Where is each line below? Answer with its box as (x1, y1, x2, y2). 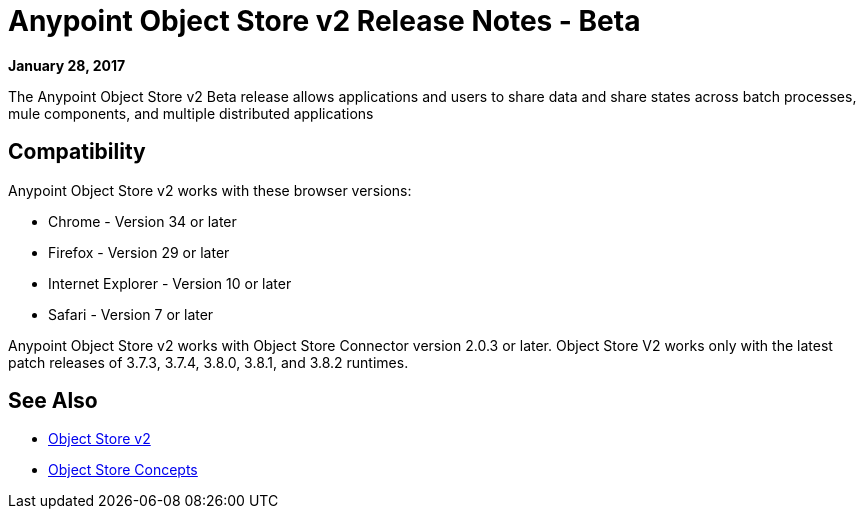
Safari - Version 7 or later (48, 305, 214, 323)
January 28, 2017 (8, 56, 126, 74)
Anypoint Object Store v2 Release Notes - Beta (8, 4, 641, 38)
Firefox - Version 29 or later (48, 243, 230, 261)
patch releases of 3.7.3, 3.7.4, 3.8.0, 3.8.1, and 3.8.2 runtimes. (8, 353, 409, 371)
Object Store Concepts (48, 461, 198, 479)
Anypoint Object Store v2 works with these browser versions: (8, 181, 412, 199)
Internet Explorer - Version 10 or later (48, 274, 292, 292)
